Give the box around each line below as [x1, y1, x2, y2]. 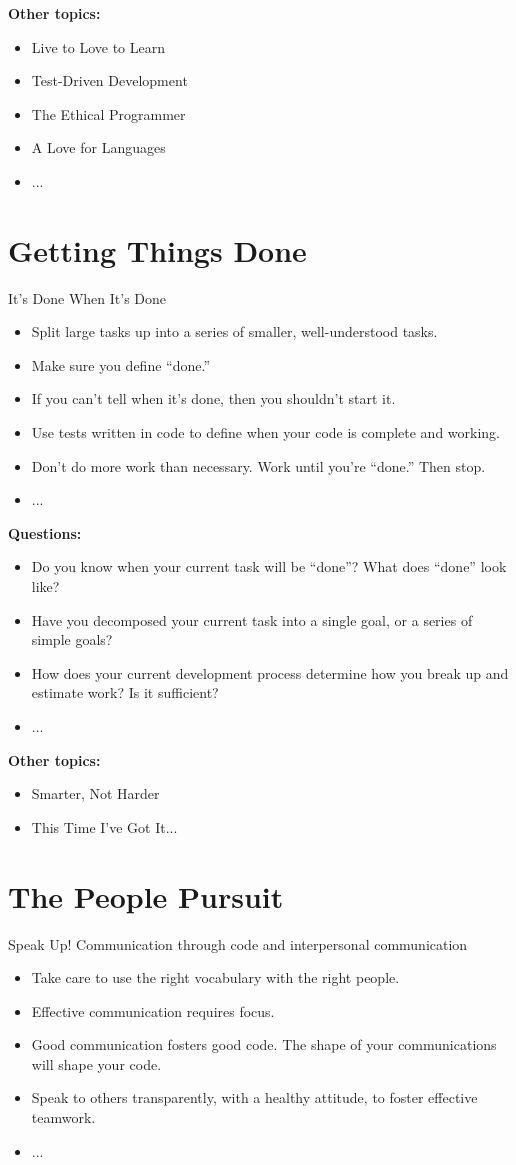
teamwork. [31, 1107, 96, 1128]
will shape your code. [31, 1053, 162, 1074]
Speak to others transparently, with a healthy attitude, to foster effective [31, 1087, 478, 1108]
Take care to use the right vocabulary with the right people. [31, 967, 400, 988]
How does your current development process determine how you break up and [31, 662, 509, 683]
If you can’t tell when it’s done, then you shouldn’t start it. [31, 388, 396, 409]
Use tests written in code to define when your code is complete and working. [31, 422, 501, 443]
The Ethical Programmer [31, 103, 186, 124]
